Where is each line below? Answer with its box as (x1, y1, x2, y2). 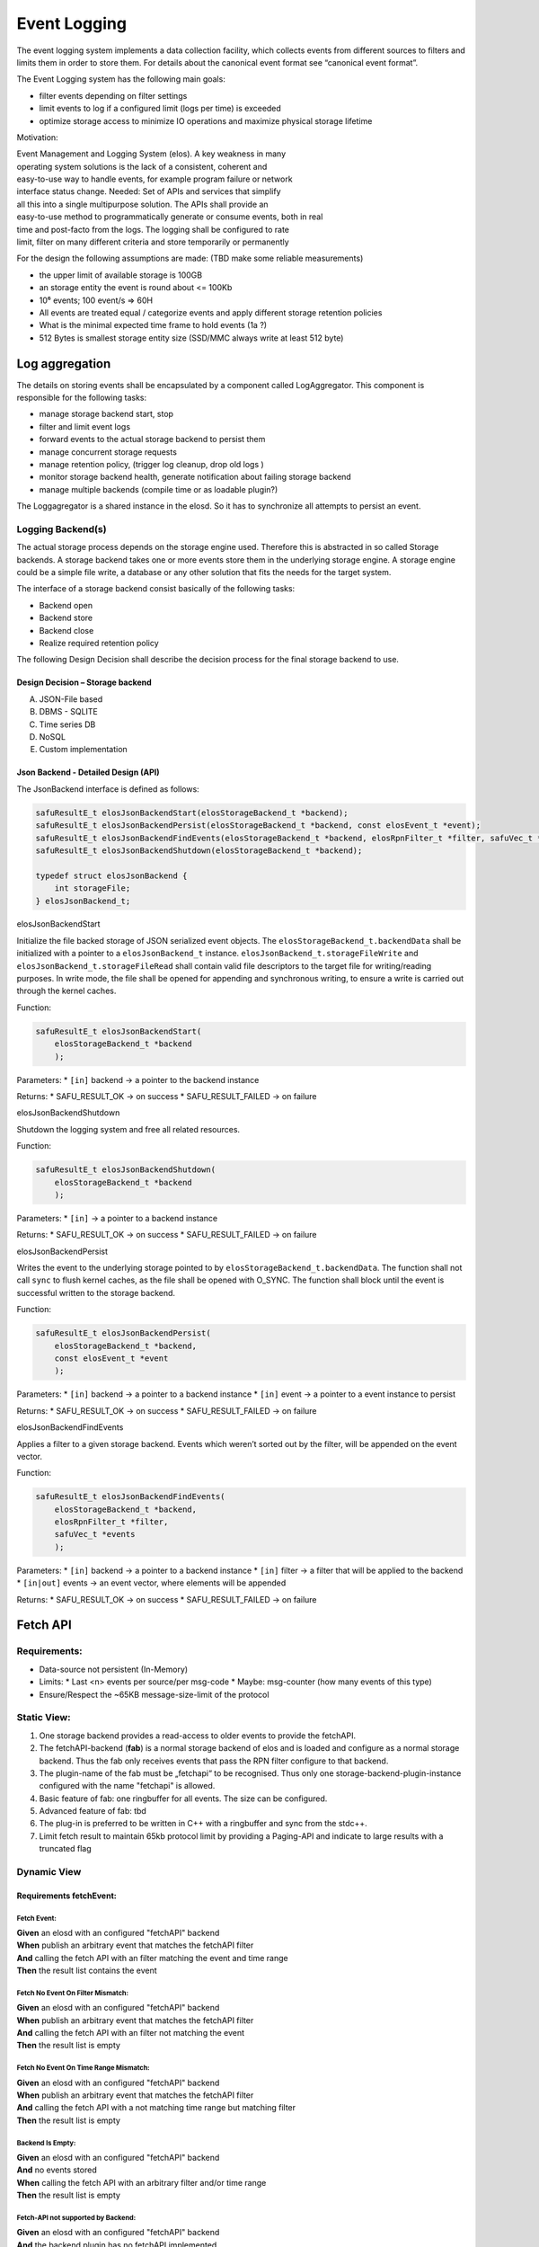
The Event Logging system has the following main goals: (16, 74, 226, 84)
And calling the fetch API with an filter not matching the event (16, 2028, 245, 2038)
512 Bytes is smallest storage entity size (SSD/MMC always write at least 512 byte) (39, 333, 344, 343)
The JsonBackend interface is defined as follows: (16, 783, 199, 795)
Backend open (39, 599, 93, 610)
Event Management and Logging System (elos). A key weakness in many (16, 148, 287, 159)
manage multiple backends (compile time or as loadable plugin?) (39, 484, 278, 494)
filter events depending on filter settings (39, 90, 188, 101)
